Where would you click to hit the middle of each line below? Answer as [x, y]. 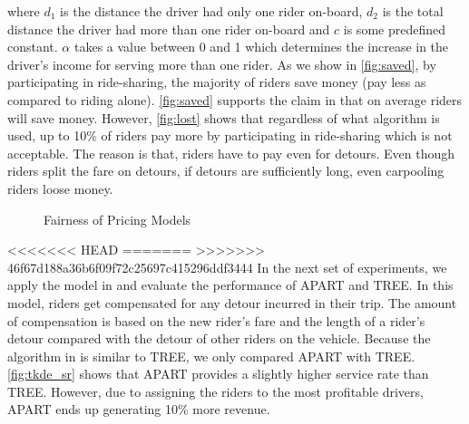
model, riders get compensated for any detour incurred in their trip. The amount [232, 302]
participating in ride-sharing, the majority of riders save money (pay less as [217, 82]
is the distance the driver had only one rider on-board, [211, 11]
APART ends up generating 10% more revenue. [139, 409]
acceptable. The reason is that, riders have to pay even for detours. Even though [231, 153]
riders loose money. [60, 188]
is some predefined [394, 29]
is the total [413, 11]
